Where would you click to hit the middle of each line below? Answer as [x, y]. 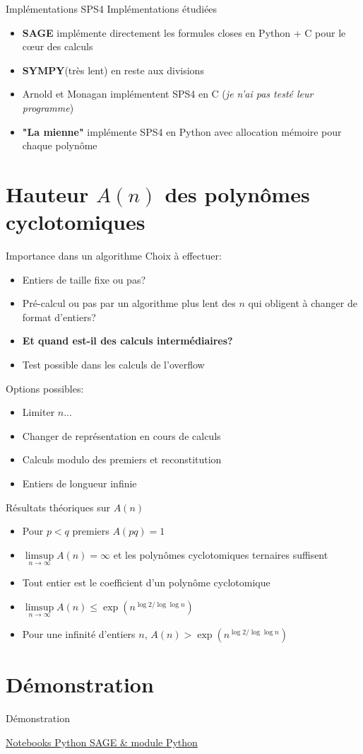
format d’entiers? [59, 317]
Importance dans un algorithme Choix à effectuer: [114, 256]
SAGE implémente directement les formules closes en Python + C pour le [184, 32]
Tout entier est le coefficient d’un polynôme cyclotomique [146, 582]
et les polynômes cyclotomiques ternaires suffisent [221, 554]
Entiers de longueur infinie [79, 483]
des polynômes [237, 193]
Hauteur [47, 193]
